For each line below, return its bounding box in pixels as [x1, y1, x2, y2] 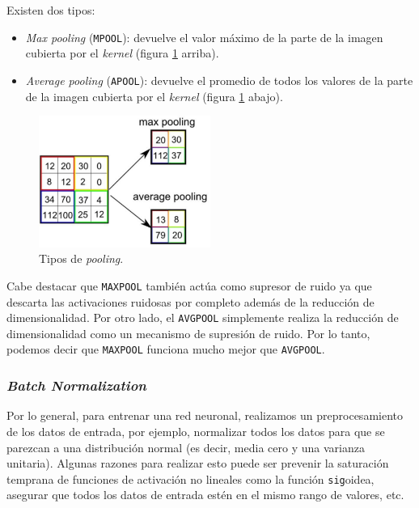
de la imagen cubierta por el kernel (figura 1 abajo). [25, 87, 283, 104]
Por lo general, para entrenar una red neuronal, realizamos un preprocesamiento [6, 407, 403, 424]
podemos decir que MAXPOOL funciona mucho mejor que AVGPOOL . [6, 341, 325, 358]
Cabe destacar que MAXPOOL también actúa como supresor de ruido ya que [6, 277, 372, 294]
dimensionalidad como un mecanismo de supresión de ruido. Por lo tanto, [6, 324, 370, 341]
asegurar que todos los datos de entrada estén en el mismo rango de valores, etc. [6, 486, 404, 503]
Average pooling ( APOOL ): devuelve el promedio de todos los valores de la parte [25, 71, 413, 88]
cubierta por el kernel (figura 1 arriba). [25, 44, 219, 61]
